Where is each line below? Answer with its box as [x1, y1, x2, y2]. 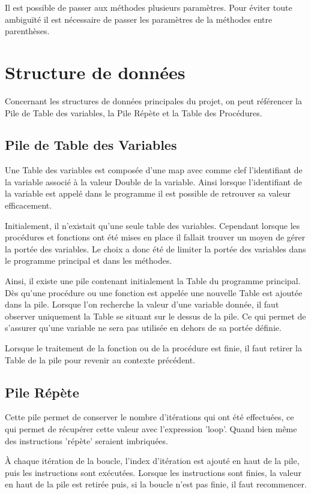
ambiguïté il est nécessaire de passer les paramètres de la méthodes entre [5, 13, 273, 25]
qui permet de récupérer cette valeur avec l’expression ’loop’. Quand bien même [5, 423, 297, 435]
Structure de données [5, 59, 186, 84]
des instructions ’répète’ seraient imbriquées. [5, 434, 168, 447]
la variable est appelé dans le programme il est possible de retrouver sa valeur [5, 187, 291, 200]
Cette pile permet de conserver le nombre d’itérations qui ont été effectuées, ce [5, 411, 294, 423]
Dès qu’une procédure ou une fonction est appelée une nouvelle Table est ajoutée [5, 286, 303, 299]
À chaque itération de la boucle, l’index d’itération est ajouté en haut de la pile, [5, 454, 300, 467]
